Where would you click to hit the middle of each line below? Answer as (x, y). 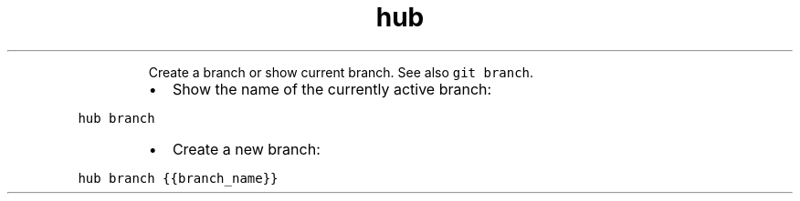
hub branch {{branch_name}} (178, 178)
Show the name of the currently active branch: (332, 89)
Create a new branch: (246, 149)
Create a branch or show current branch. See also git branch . (341, 72)
